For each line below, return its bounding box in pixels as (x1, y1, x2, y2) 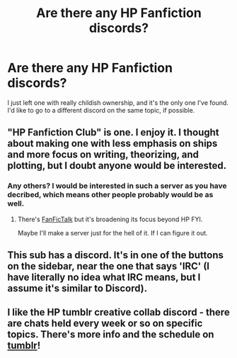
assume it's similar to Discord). (7, 282, 147, 295)
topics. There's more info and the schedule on (7, 328, 214, 341)
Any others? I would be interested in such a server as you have (7, 181, 228, 191)
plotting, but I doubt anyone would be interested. (7, 160, 227, 172)
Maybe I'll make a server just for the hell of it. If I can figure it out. (17, 228, 208, 237)
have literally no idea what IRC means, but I (7, 272, 201, 284)
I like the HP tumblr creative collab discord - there (7, 306, 230, 318)
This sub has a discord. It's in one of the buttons (7, 250, 224, 262)
